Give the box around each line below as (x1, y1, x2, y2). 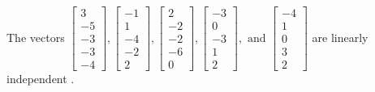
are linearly (312, 28, 369, 45)
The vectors (6, 28, 65, 45)
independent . (6, 70, 75, 87)
